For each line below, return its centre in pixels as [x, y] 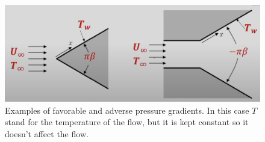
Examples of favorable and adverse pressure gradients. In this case [127, 110]
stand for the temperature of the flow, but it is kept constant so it [127, 122]
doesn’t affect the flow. [47, 133]
